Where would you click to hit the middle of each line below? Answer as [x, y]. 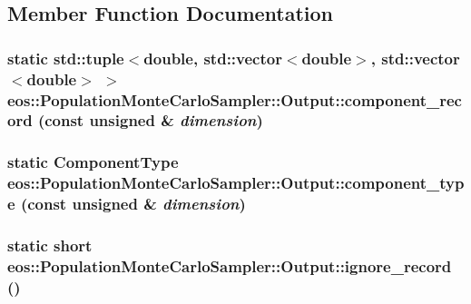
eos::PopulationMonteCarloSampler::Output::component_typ [236, 183]
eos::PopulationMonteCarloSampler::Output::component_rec [235, 99]
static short [50, 245]
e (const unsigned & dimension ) [127, 204]
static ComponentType [93, 162]
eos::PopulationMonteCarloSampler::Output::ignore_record [230, 265]
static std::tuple [66, 58]
